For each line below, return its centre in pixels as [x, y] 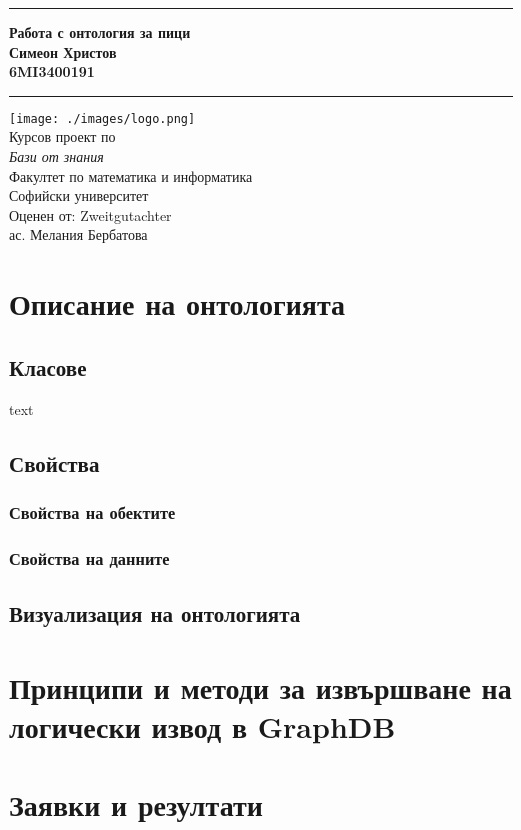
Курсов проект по [62, 136]
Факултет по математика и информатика [131, 175]
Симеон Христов [63, 51]
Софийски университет [79, 195]
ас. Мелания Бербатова [78, 234]
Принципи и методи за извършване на [260, 686]
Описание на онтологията [177, 303]
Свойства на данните [89, 557]
